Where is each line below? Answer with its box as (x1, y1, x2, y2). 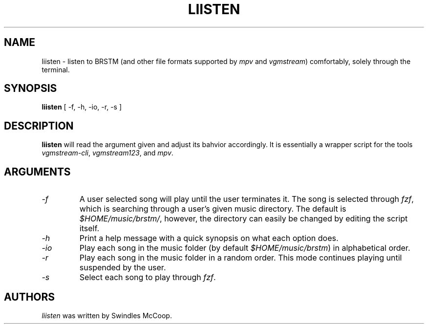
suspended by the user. (79, 262, 166, 273)
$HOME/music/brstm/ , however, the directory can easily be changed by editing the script (79, 214, 408, 224)
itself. (79, 223, 100, 234)
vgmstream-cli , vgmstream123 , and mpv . (42, 149, 173, 157)
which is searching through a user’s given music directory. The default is (79, 204, 346, 214)
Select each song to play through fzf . (79, 272, 216, 283)
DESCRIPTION (4, 119, 74, 132)
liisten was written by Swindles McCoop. (42, 311, 172, 320)
